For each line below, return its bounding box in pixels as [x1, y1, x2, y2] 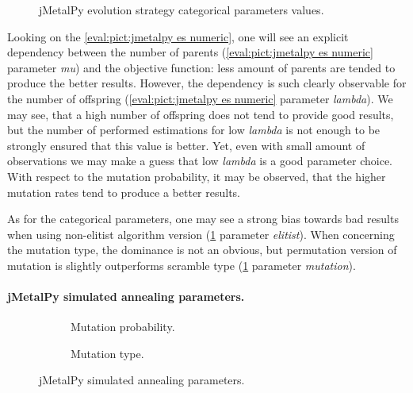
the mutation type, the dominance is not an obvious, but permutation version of [7, 241, 397, 258]
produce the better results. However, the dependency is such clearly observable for [7, 75, 407, 91]
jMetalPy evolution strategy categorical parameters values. [39, 2, 324, 17]
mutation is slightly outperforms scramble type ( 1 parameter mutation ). [7, 256, 356, 273]
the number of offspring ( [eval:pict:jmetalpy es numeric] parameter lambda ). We [7, 90, 393, 106]
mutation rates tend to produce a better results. [7, 183, 240, 200]
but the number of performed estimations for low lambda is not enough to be [7, 121, 380, 138]
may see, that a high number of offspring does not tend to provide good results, [7, 106, 394, 122]
